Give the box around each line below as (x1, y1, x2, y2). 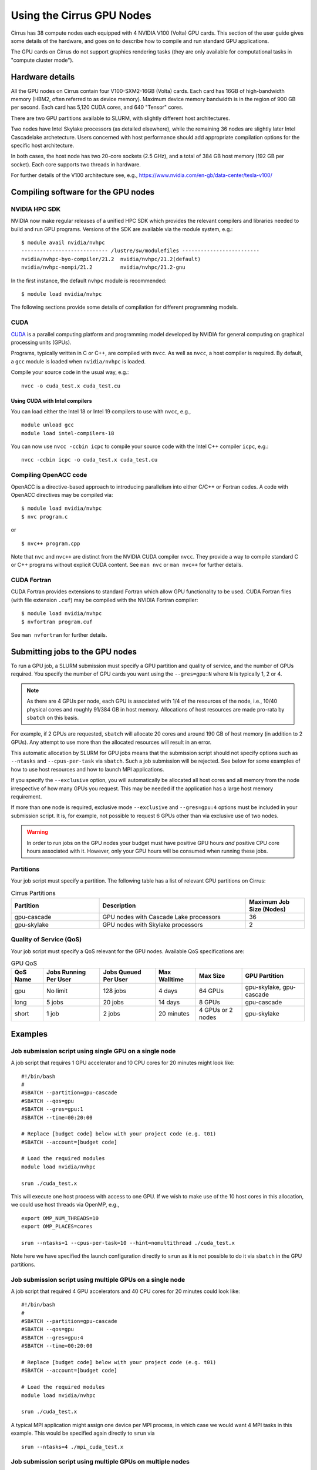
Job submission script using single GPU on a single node (11, 1047, 176, 1055)
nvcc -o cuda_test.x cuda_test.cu (21, 382, 120, 389)
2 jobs (103, 1010, 120, 1018)
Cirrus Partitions (11, 888, 56, 897)
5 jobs (46, 998, 64, 1007)
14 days (158, 998, 180, 1007)
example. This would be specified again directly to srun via (11, 1429, 155, 1437)
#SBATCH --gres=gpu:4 (21, 1334, 83, 1341)
